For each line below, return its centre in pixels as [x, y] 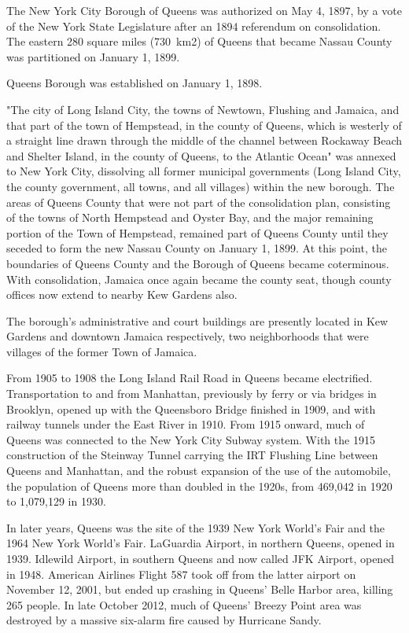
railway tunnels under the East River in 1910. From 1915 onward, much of [186, 424]
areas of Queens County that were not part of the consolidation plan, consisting [199, 202]
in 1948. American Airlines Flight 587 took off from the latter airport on [181, 574]
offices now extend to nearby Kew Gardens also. [122, 294]
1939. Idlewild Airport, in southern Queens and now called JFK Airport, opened [201, 558]
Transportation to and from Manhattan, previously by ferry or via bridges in [192, 394]
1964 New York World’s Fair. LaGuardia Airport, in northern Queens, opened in [201, 543]
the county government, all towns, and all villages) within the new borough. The [201, 186]
